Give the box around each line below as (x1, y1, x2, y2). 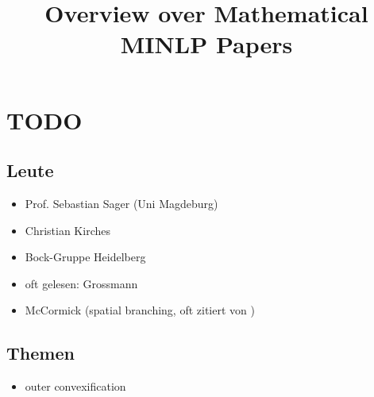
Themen (6, 341, 75, 365)
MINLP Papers (120, 28, 293, 60)
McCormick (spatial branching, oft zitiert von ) (25, 302, 255, 318)
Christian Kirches (25, 222, 110, 238)
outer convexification (25, 378, 126, 395)
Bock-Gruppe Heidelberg (25, 249, 146, 265)
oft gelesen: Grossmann (25, 275, 138, 291)
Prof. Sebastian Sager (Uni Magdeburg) (25, 195, 218, 211)
